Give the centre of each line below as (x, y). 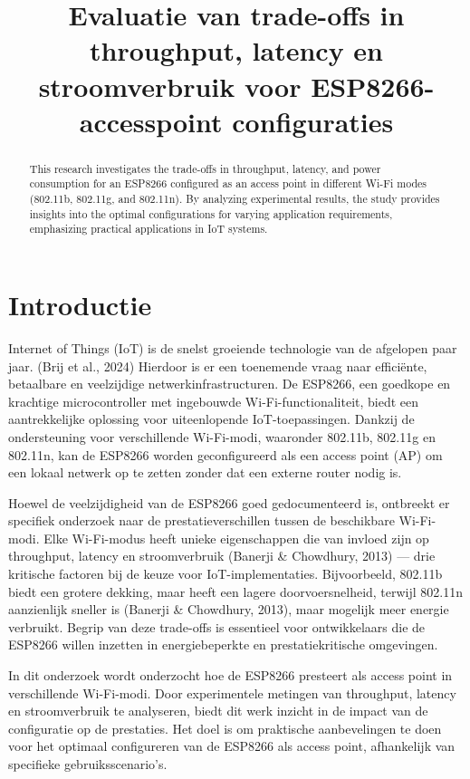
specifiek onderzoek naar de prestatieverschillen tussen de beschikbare (201, 520)
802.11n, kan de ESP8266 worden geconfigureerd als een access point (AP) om (225, 454)
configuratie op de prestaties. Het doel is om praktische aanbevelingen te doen (225, 728)
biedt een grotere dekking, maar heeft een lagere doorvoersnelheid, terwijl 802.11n (236, 591)
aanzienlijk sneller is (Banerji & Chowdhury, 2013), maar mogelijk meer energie (229, 609)
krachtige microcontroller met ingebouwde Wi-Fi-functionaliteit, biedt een (214, 401)
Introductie (80, 305)
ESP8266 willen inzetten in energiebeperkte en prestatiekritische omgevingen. (223, 644)
